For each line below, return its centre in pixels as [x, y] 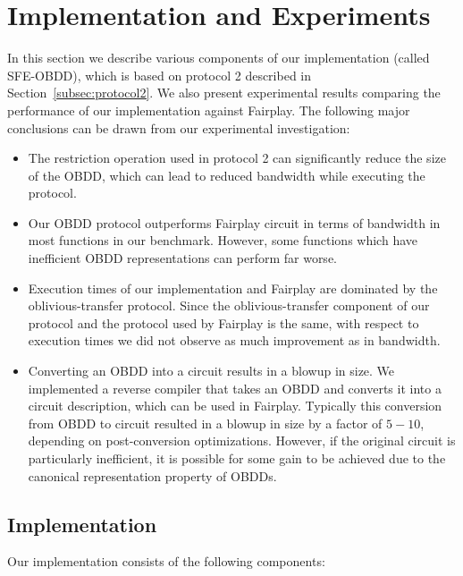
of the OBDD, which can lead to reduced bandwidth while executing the [227, 175]
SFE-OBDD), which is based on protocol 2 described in [160, 75]
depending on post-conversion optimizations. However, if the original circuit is [242, 440]
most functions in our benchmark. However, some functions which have [223, 240]
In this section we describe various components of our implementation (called [219, 58]
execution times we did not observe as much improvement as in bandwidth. [234, 340]
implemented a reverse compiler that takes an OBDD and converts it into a [235, 388]
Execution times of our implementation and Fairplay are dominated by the [233, 288]
